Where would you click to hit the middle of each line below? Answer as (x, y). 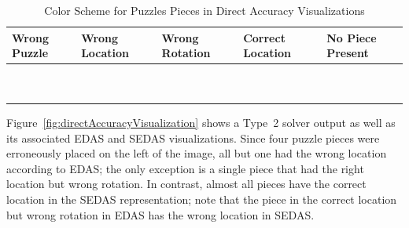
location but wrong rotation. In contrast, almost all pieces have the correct (186, 184)
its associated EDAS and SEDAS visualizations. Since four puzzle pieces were (193, 138)
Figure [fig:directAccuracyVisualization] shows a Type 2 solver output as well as (201, 122)
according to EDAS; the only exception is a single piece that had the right (185, 168)
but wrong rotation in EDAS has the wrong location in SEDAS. (160, 214)
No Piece (352, 37)
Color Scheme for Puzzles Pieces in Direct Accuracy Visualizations (204, 10)
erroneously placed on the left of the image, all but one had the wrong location (197, 153)
